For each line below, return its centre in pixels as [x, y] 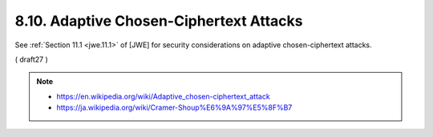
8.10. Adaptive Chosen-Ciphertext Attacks [159, 21]
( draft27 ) [31, 59]
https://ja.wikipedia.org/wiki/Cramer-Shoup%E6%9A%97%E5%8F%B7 [174, 107]
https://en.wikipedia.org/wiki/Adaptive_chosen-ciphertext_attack [163, 96]
